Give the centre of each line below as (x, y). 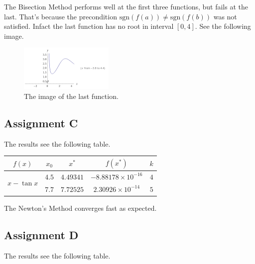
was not (225, 16)
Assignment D (41, 234)
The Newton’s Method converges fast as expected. (80, 208)
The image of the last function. (71, 96)
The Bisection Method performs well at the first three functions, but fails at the (126, 6)
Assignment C (41, 123)
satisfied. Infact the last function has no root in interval (89, 26)
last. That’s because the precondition (61, 16)
